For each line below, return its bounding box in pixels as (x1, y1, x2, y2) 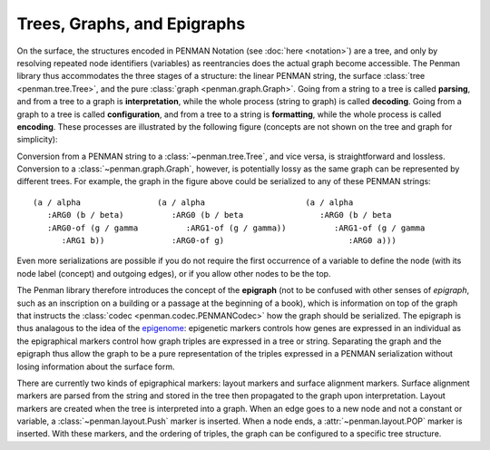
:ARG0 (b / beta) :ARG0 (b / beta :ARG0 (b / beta (46, 210, 392, 220)
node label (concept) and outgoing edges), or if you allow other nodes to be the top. (16, 268, 331, 279)
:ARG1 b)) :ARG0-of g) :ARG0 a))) (61, 236, 397, 246)
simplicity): (16, 134, 58, 145)
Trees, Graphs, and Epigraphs (16, 14, 246, 34)
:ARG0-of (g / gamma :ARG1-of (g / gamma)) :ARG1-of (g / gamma (46, 222, 426, 233)
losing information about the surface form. (16, 361, 175, 372)
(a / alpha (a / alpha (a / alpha (33, 197, 354, 208)
